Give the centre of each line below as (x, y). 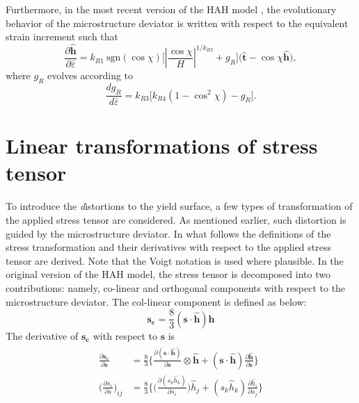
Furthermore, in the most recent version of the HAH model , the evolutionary (171, 9)
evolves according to (90, 75)
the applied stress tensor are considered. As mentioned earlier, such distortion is (176, 220)
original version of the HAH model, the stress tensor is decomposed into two (168, 274)
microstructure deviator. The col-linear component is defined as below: (156, 301)
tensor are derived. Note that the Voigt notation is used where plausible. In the (175, 260)
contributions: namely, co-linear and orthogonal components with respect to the (176, 287)
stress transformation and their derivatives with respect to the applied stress (169, 247)
